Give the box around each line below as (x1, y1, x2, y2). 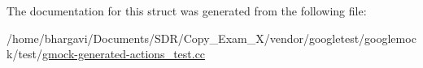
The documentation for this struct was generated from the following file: (7, 2, 367, 19)
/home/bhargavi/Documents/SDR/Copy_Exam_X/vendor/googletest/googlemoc (7, 29, 416, 46)
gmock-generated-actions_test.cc (42, 45, 206, 62)
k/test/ (7, 45, 43, 62)
